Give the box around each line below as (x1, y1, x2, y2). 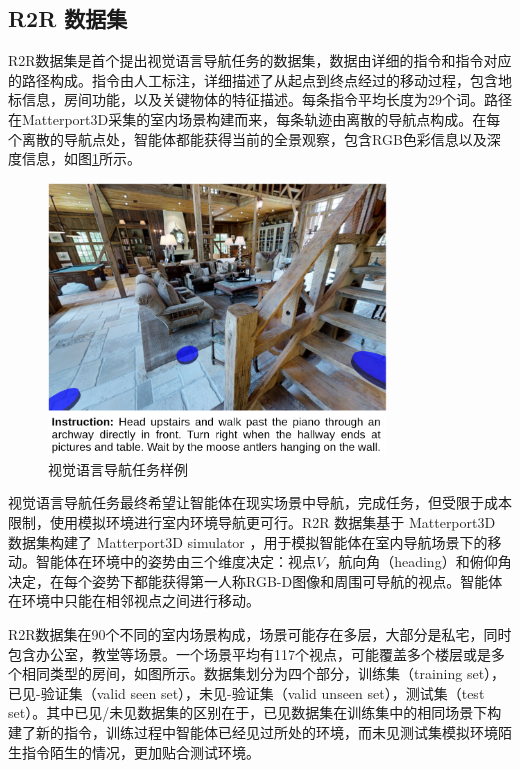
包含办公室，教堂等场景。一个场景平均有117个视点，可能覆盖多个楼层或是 (8, 643, 491, 664)
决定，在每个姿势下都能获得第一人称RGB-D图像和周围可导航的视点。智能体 (8, 570, 503, 591)
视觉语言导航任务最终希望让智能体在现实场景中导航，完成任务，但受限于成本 (8, 492, 512, 513)
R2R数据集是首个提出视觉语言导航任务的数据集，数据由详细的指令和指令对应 (8, 50, 512, 71)
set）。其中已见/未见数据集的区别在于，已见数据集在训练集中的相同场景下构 (8, 702, 502, 723)
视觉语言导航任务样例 (48, 458, 188, 479)
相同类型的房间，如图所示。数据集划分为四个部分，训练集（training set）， (21, 663, 506, 684)
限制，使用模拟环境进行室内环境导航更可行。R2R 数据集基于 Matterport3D (8, 512, 496, 533)
